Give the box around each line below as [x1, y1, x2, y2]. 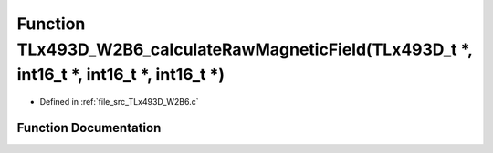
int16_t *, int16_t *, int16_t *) [16, 65, 226, 86]
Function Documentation [16, 119, 162, 136]
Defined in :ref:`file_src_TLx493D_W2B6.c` [39, 97, 200, 107]
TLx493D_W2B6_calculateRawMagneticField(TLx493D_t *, [16, 39, 473, 59]
